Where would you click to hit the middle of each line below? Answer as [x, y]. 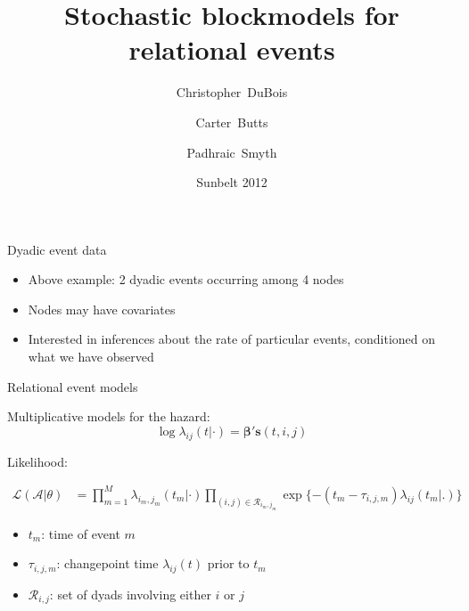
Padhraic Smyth [232, 152]
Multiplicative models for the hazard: [109, 416]
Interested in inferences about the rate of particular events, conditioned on [232, 339]
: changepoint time [107, 563]
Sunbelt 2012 [232, 182]
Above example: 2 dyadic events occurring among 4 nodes [186, 279]
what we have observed [91, 357]
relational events [232, 49]
